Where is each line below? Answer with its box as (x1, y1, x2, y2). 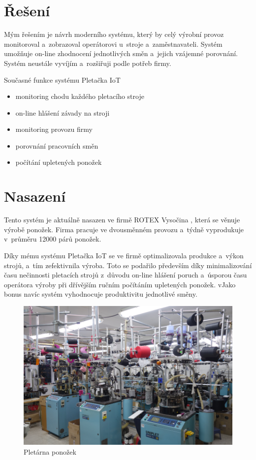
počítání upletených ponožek (15, 157, 102, 167)
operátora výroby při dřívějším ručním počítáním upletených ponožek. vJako (4, 279, 236, 289)
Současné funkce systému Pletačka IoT (4, 74, 121, 85)
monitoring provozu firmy (15, 124, 93, 134)
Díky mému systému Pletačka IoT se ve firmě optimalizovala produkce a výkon (4, 250, 244, 260)
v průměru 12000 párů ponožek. (4, 234, 101, 244)
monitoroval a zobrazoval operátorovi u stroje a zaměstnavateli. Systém (4, 38, 223, 49)
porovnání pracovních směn (15, 140, 98, 151)
